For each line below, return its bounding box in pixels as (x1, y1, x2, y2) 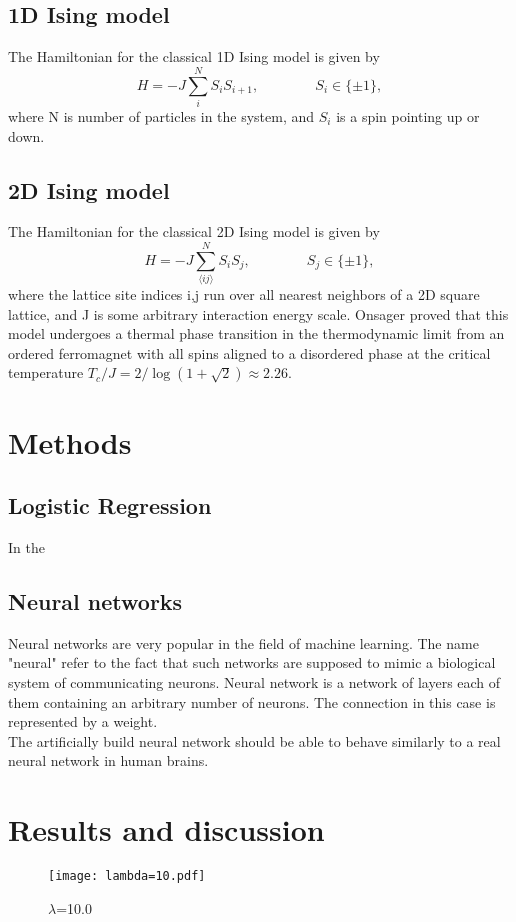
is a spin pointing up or (336, 105, 480, 126)
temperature (8, 362, 84, 383)
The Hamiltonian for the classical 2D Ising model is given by (8, 221, 380, 242)
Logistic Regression (8, 490, 212, 521)
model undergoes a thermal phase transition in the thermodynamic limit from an (8, 323, 505, 344)
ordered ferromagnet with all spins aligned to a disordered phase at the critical (8, 342, 491, 363)
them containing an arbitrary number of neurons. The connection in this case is (8, 691, 496, 712)
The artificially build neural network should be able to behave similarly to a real (8, 730, 501, 751)
